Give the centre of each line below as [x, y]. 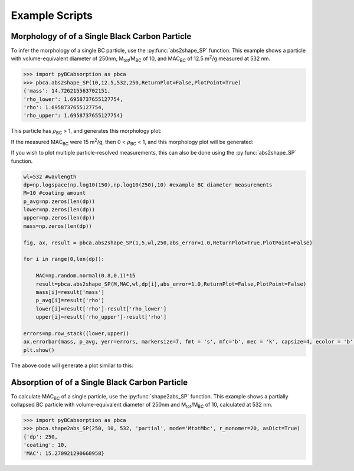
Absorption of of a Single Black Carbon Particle [99, 382]
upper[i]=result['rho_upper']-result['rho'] [101, 317]
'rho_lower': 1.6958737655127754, [73, 99]
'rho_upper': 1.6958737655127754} [73, 116]
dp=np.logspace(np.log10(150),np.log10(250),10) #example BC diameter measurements [148, 185]
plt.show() [39, 350]
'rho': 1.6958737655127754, [64, 107]
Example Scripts [52, 15]
